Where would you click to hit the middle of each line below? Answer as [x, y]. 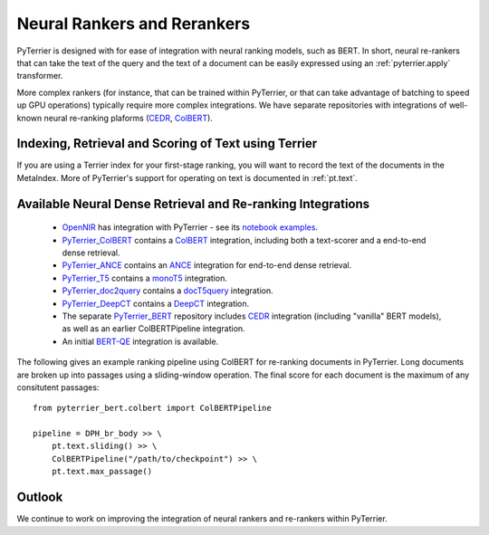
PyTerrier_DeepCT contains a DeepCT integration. [156, 303]
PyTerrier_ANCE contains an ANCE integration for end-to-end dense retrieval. [207, 265]
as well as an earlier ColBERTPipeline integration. [153, 329]
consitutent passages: [58, 387]
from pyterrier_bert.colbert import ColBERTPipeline [152, 408]
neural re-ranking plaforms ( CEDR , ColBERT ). [128, 118]
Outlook [40, 497]
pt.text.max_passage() [102, 472]
